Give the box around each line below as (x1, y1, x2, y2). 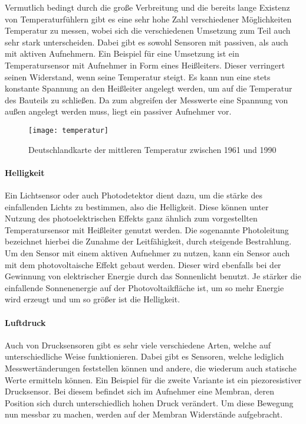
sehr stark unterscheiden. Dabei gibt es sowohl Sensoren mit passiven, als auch (5, 35, 288, 48)
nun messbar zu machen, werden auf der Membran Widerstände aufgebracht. (5, 408, 283, 420)
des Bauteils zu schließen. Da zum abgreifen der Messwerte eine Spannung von (5, 93, 288, 106)
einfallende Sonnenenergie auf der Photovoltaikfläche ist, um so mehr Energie (5, 281, 284, 293)
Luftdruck (5, 316, 46, 328)
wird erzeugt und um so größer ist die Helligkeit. (5, 293, 180, 305)
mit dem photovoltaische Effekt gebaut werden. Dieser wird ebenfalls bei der (5, 258, 281, 270)
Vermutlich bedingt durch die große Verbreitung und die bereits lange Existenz (5, 1, 290, 13)
